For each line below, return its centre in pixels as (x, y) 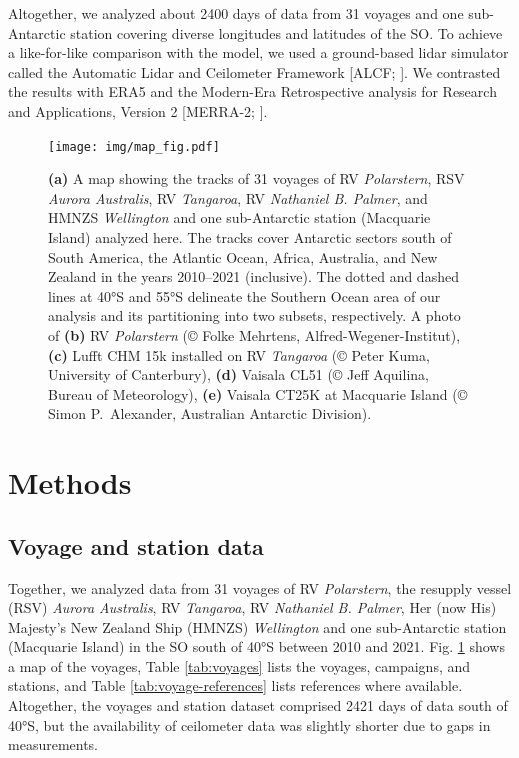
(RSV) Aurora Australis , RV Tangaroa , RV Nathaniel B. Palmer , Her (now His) (252, 607)
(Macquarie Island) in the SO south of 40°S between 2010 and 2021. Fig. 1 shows (256, 646)
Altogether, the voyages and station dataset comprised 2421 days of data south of (258, 705)
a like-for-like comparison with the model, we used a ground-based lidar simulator (258, 52)
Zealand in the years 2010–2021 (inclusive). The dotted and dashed (253, 276)
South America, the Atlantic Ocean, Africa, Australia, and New (243, 256)
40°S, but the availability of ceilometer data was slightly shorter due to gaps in (249, 724)
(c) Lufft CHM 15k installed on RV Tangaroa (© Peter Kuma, (239, 354)
